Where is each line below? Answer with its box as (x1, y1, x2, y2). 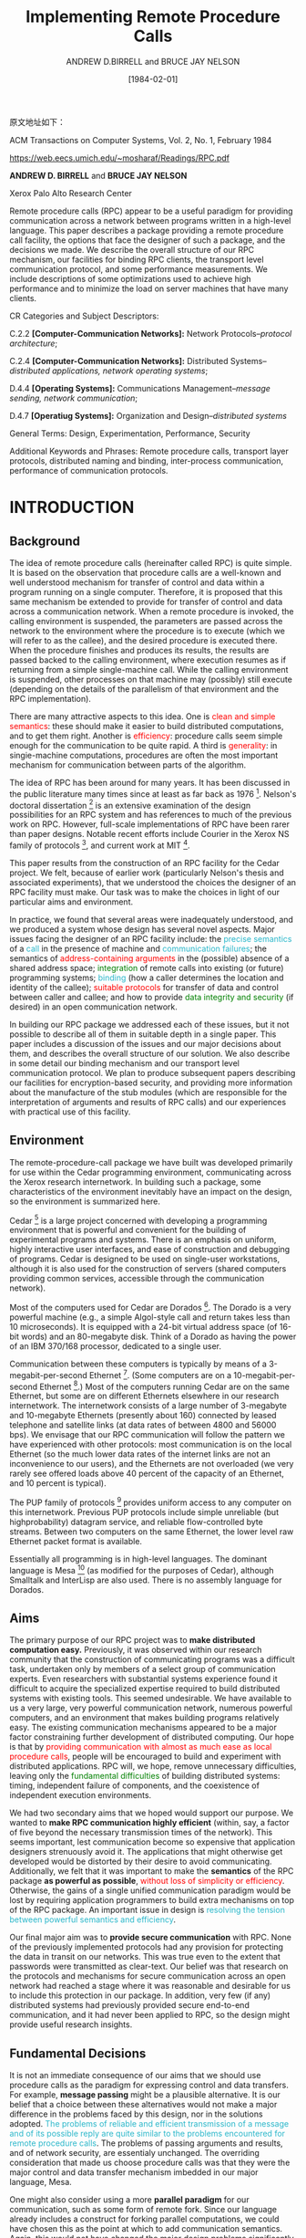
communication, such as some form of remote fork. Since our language (9, 2204, 278, 2215)
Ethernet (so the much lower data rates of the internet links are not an (9, 1448, 271, 1459)
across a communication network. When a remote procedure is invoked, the (9, 605, 294, 617)
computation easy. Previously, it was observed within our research (9, 1645, 262, 1656)
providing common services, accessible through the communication (9, 1273, 265, 1284)
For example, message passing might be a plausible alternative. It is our (9, 2089, 280, 2100)
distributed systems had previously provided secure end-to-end (9, 2000, 250, 2011)
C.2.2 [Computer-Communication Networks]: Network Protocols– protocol (9, 328, 292, 339)
